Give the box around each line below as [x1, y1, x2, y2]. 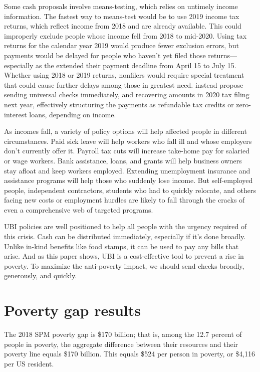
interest [4, 109, 27, 119]
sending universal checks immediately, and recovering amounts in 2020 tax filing [4, 89, 249, 100]
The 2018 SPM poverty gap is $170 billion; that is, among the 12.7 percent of [4, 329, 242, 339]
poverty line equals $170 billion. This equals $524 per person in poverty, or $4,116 [4, 348, 255, 359]
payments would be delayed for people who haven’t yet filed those [4, 50, 206, 60]
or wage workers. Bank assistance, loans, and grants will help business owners [4, 155, 242, 165]
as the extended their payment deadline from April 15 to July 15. [36, 60, 236, 70]
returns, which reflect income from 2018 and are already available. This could [4, 21, 241, 31]
